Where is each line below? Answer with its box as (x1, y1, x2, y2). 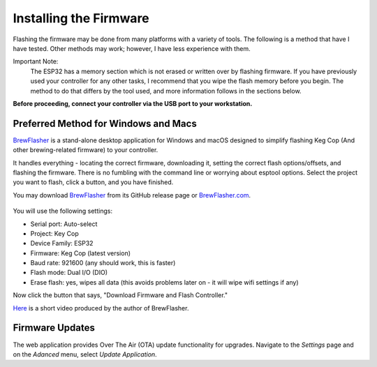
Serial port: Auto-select (30, 220, 98, 228)
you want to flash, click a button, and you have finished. (13, 178, 174, 186)
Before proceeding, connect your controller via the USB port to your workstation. (13, 99, 253, 107)
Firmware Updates (13, 322, 96, 334)
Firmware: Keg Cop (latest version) (30, 248, 131, 257)
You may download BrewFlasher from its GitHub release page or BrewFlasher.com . (13, 190, 251, 199)
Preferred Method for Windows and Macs (13, 117, 197, 129)
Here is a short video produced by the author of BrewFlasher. (13, 304, 189, 312)
